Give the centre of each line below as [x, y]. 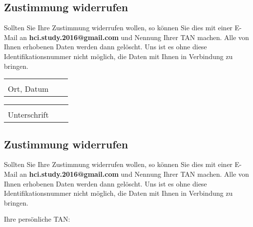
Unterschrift [28, 115]
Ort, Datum [28, 89]
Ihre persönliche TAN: [37, 219]
